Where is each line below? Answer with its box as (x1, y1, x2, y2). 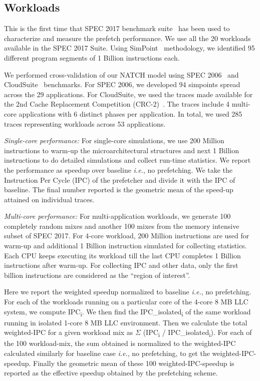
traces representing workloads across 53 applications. (4, 118, 166, 129)
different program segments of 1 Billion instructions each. (4, 52, 180, 63)
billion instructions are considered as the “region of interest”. (4, 269, 190, 280)
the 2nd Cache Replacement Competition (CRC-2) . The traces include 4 (4, 99, 230, 109)
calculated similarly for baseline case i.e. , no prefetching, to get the (4, 348, 210, 358)
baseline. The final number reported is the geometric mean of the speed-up (4, 184, 233, 195)
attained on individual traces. (4, 194, 95, 204)
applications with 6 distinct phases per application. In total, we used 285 (19, 108, 242, 119)
